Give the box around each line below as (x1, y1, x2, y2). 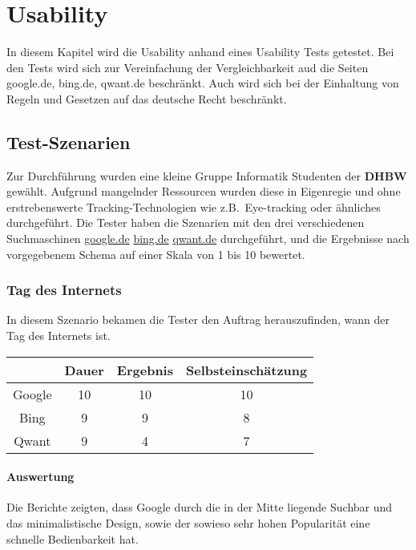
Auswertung (6, 468, 75, 485)
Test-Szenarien (6, 129, 131, 154)
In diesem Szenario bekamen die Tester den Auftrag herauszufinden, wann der (6, 311, 390, 328)
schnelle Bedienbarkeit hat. (6, 530, 139, 547)
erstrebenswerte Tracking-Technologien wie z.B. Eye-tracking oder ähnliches (6, 198, 381, 215)
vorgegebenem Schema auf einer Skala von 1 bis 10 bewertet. (6, 245, 305, 262)
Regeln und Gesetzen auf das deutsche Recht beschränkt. (6, 90, 287, 107)
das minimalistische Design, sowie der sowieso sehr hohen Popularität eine (6, 515, 370, 532)
